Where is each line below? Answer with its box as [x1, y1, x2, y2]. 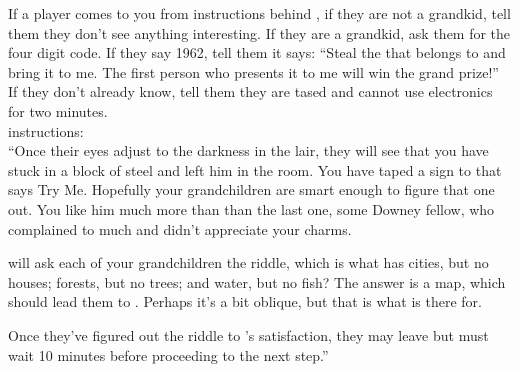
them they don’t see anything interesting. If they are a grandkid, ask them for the [8, 22, 511, 43]
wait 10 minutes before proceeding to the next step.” [8, 344, 329, 365]
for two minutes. [8, 100, 108, 121]
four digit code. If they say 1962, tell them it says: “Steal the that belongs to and [8, 42, 506, 63]
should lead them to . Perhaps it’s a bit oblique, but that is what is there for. [8, 291, 482, 312]
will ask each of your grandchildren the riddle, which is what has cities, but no [8, 252, 489, 273]
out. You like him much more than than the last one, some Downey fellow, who [8, 198, 495, 219]
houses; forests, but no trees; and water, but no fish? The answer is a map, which [8, 271, 506, 292]
